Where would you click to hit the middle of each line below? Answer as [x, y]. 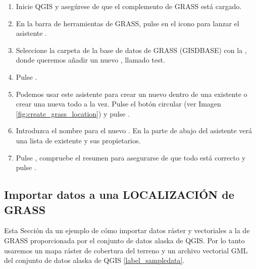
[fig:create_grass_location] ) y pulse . [73, 113]
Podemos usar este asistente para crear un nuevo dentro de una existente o [132, 94]
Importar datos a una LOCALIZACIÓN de [119, 195]
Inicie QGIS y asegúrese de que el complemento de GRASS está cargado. [129, 6]
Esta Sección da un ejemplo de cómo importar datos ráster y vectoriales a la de [127, 230]
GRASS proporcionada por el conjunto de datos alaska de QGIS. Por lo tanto [124, 240]
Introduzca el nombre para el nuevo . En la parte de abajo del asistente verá [134, 130]
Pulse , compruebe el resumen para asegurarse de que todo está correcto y [131, 157]
